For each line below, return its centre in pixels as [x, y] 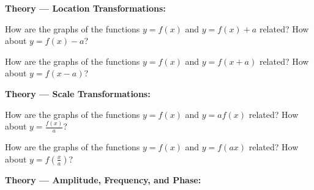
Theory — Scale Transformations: [78, 93]
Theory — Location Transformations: [85, 8]
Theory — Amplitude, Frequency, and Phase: [103, 179]
